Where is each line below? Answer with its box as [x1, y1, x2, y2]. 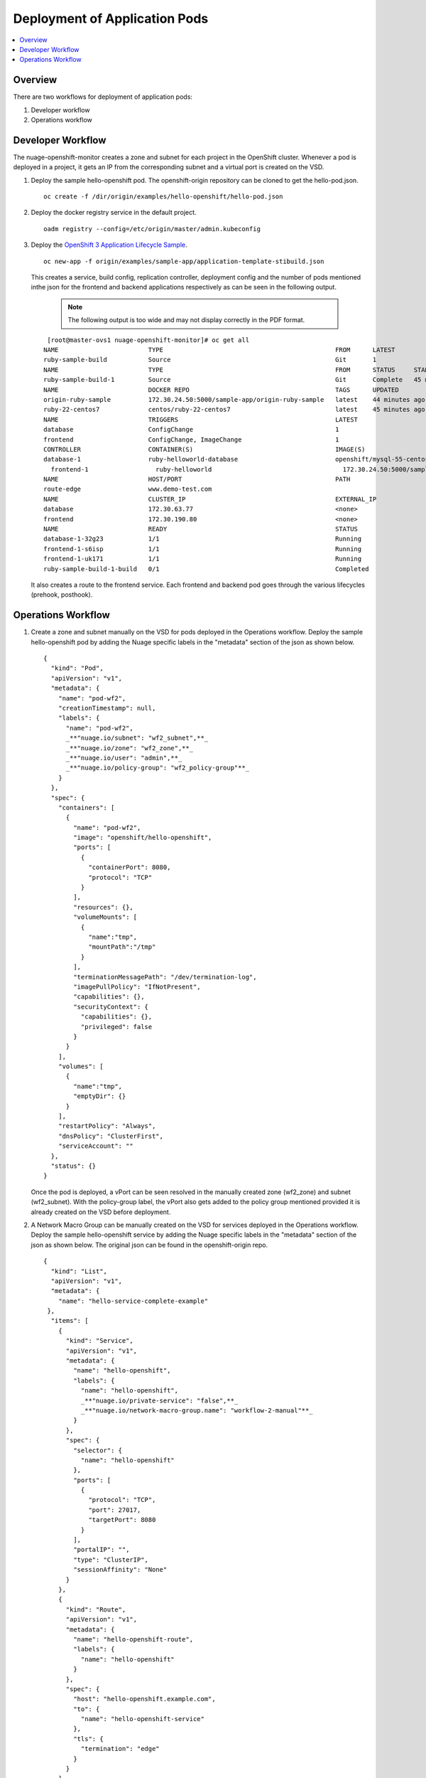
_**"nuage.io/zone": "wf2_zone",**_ [65, 744, 194, 752]
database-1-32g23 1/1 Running [43, 535, 362, 543]
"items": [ [50, 1316, 89, 1325]
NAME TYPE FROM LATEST [43, 346, 395, 353]
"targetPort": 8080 [88, 1516, 156, 1524]
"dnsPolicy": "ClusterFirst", [58, 1132, 163, 1140]
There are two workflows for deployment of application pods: [13, 92, 193, 101]
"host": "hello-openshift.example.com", [73, 1695, 216, 1703]
